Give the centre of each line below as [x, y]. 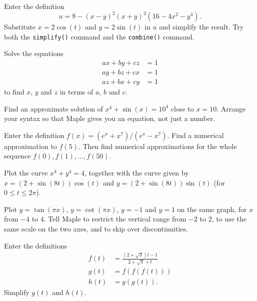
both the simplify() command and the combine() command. [99, 36]
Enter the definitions [35, 245]
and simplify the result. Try [201, 27]
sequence [17, 156]
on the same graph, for [212, 209]
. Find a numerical [195, 135]
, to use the [229, 219]
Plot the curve [26, 172]
